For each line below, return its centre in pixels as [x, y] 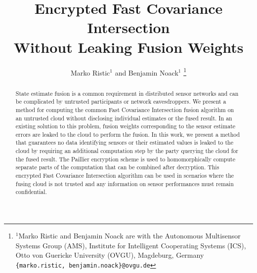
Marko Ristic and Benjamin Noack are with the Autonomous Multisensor [129, 236]
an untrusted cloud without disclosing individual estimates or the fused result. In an [124, 118]
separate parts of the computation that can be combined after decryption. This [117, 167]
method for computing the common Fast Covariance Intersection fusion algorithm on [125, 109]
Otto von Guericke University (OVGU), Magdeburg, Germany [110, 255]
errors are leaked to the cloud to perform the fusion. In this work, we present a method [128, 134]
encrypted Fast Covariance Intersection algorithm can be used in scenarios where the [125, 175]
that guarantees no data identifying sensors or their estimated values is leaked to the [124, 142]
